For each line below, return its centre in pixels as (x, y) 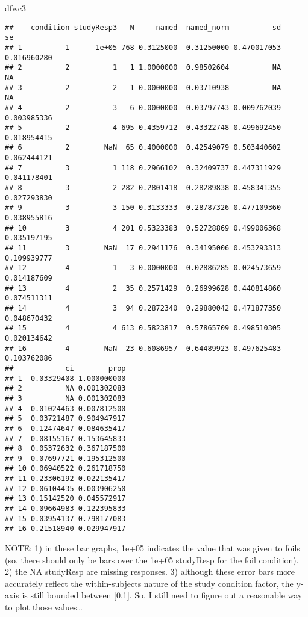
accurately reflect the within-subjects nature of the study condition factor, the (149, 583)
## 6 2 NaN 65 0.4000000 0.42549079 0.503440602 (143, 148)
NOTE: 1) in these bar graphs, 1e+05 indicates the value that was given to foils (152, 548)
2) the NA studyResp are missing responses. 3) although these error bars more (150, 572)
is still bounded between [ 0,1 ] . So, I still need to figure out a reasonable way (162, 595)
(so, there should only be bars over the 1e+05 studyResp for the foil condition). (152, 560)
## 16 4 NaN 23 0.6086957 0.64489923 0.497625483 (143, 348)
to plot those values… (44, 607)
